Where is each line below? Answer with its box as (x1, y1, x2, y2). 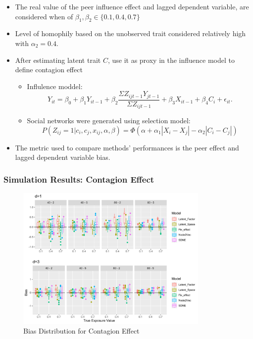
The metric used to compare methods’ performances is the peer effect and (15, 142, 239, 152)
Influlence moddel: (27, 81, 83, 91)
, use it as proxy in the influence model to (107, 54, 235, 65)
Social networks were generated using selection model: (27, 115, 191, 126)
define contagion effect (15, 64, 83, 75)
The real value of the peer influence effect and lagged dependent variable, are (15, 1, 249, 11)
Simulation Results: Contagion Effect (3, 173, 154, 185)
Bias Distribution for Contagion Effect (23, 326, 140, 336)
